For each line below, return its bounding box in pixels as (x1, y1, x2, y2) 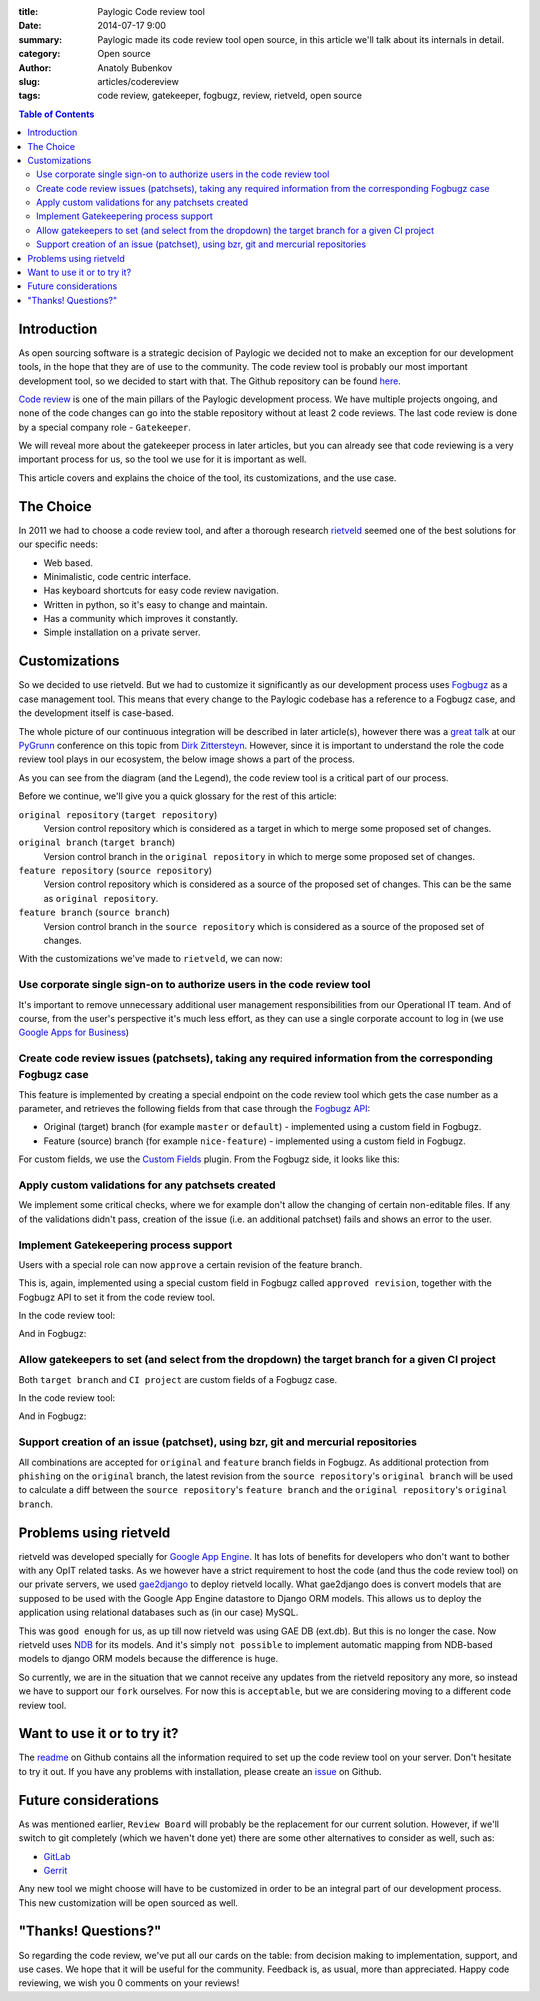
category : (18, 48, 61, 60)
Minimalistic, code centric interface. (43, 570, 192, 582)
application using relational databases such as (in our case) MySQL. (18, 1606, 299, 1619)
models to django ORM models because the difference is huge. (18, 1653, 279, 1665)
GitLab (43, 1850, 71, 1862)
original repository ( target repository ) (18, 808, 218, 820)
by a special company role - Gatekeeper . (18, 421, 192, 433)
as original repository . (43, 892, 159, 904)
